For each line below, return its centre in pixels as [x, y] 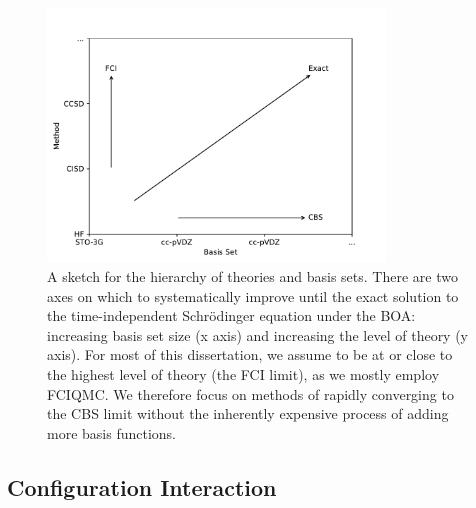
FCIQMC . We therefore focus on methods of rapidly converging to [250, 393]
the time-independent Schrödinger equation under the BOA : [231, 315]
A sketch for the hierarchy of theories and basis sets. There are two [252, 275]
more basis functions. [111, 432]
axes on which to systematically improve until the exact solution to [253, 295]
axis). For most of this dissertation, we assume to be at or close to [250, 354]
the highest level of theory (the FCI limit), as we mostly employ [243, 373]
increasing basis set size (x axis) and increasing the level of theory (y [258, 334]
